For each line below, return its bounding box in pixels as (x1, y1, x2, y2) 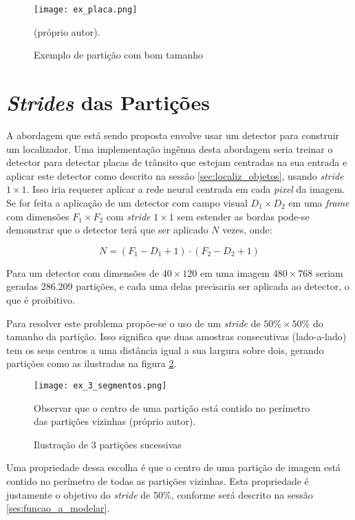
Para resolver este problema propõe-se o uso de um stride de (6, 315, 261, 330)
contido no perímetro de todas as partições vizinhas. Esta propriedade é (6, 473, 309, 488)
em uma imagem (200, 265, 270, 280)
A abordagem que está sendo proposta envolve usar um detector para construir (6, 127, 340, 142)
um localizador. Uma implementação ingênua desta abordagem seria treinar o (6, 141, 333, 156)
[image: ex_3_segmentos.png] (34, 380, 167, 391)
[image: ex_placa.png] (34, 5, 138, 14)
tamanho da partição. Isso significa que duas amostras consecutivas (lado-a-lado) (6, 329, 347, 344)
